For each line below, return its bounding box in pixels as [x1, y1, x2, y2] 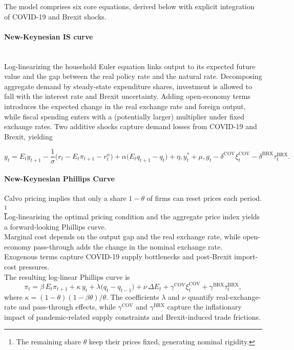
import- [234, 251, 258, 262]
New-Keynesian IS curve [4, 31, 93, 42]
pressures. [18, 261, 50, 272]
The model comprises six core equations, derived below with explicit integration [4, 1, 255, 11]
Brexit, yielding [4, 131, 53, 141]
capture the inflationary [167, 301, 242, 312]
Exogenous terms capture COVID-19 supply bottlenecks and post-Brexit [4, 251, 232, 262]
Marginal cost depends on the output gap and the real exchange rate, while [4, 231, 241, 242]
